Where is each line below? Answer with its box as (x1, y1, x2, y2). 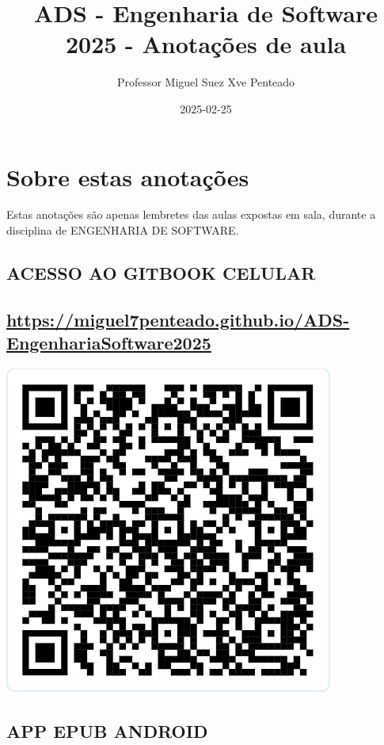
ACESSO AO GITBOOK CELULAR (6, 261, 316, 285)
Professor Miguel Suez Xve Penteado (116, 74, 295, 90)
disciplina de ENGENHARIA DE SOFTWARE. (6, 222, 239, 239)
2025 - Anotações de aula (65, 28, 347, 60)
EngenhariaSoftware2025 (6, 330, 211, 355)
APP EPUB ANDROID (6, 718, 208, 743)
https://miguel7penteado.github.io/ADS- (6, 307, 350, 331)
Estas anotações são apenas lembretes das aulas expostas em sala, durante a (6, 206, 376, 223)
